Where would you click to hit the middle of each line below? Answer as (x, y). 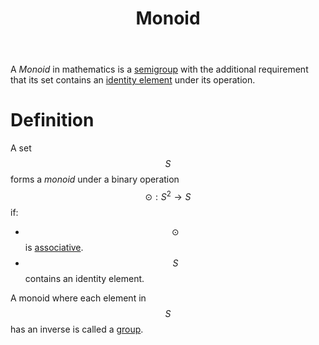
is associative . (54, 247)
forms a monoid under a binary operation (95, 179)
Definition (52, 120)
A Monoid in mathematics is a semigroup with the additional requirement (159, 69)
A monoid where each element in (78, 298)
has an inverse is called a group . (77, 329)
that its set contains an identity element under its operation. (133, 80)
